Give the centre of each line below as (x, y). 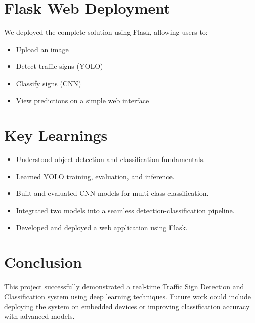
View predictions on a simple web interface (82, 100)
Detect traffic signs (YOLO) (59, 66)
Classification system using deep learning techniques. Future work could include (128, 296)
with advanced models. (39, 316)
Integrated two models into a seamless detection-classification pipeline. (125, 210)
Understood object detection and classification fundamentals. (111, 159)
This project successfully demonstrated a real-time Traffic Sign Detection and (124, 286)
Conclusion (43, 262)
